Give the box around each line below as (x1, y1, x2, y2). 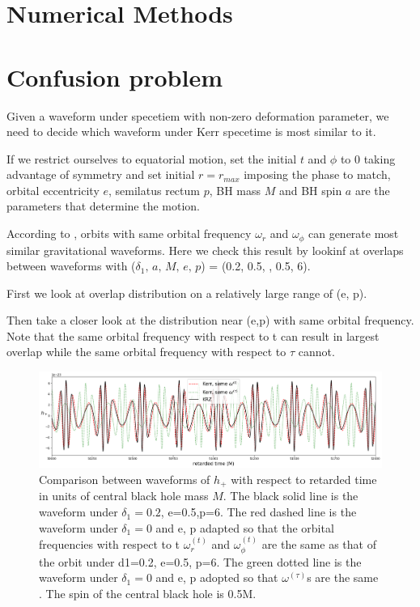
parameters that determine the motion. (6, 197, 200, 214)
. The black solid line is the (223, 487, 358, 504)
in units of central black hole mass (39, 487, 209, 504)
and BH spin (278, 181, 342, 198)
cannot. (298, 343, 335, 360)
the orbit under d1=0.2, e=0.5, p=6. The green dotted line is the (39, 553, 362, 570)
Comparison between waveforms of (39, 471, 210, 488)
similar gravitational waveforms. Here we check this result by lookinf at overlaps (6, 241, 404, 258)
